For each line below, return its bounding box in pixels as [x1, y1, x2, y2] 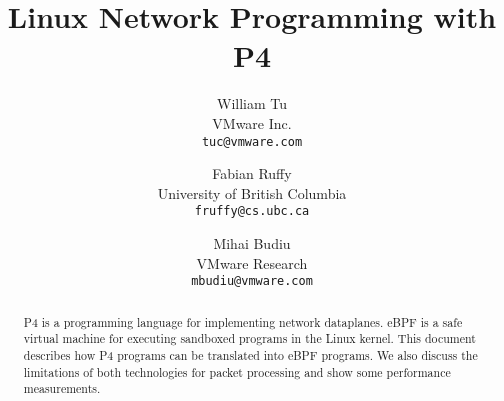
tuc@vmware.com [201, 134, 303, 149]
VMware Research [196, 252, 308, 273]
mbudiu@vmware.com [191, 274, 313, 289]
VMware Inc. [212, 112, 292, 133]
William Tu [216, 93, 287, 114]
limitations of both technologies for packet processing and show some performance [23, 363, 451, 380]
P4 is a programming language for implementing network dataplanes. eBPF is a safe [23, 313, 463, 330]
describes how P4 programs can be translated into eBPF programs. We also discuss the [23, 346, 478, 363]
